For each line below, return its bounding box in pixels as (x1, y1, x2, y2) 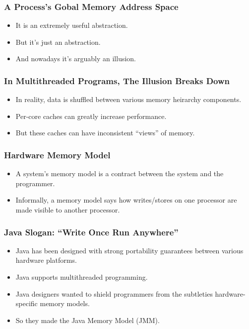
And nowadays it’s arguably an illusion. (15, 53, 136, 64)
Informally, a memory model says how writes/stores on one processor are (15, 195, 237, 205)
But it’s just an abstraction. (15, 36, 101, 47)
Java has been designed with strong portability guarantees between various (15, 245, 244, 255)
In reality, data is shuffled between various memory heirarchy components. (15, 94, 242, 105)
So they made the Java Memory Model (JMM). (15, 315, 160, 325)
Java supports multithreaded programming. (15, 272, 148, 282)
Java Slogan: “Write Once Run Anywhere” (4, 225, 179, 238)
